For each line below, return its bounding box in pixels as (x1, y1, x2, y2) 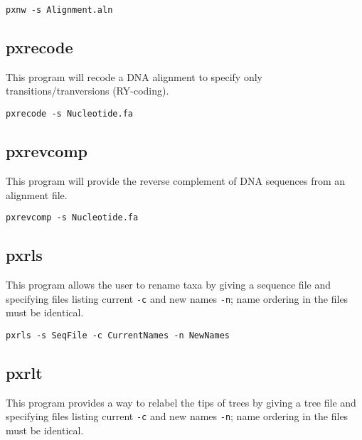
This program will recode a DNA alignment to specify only (6, 69, 262, 84)
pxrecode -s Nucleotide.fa (6, 109, 133, 119)
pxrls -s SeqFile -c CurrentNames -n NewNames (6, 330, 230, 340)
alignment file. (6, 187, 68, 202)
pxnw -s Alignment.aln (6, 5, 113, 15)
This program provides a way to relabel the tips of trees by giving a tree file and (6, 395, 356, 409)
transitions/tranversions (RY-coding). (6, 83, 169, 98)
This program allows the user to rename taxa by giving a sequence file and (6, 277, 331, 291)
